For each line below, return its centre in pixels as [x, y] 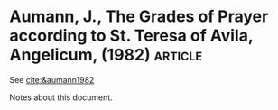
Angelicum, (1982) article [106, 55]
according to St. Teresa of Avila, [131, 36]
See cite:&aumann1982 [52, 79]
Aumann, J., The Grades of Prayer [139, 17]
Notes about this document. [61, 97]
